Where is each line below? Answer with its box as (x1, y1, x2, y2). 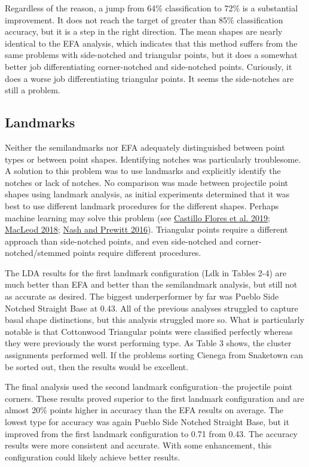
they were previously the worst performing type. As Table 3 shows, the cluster (5, 337, 292, 349)
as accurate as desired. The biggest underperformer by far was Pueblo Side (5, 290, 279, 303)
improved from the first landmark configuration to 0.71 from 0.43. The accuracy (5, 427, 298, 439)
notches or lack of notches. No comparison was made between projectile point (5, 176, 289, 188)
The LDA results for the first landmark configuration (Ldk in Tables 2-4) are (5, 266, 287, 279)
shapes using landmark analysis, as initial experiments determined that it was (5, 188, 290, 200)
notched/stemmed (5, 246, 71, 259)
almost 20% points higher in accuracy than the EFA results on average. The (5, 404, 283, 416)
